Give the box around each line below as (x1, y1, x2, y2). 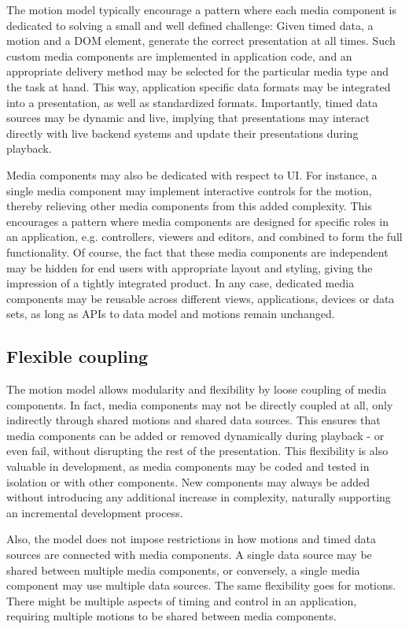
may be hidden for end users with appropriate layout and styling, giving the (6, 259, 373, 276)
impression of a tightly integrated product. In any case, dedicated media (6, 275, 355, 291)
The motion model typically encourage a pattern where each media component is (6, 2, 396, 17)
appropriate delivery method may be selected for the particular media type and (6, 63, 389, 80)
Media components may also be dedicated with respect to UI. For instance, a (6, 166, 378, 183)
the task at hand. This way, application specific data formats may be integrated (6, 78, 391, 94)
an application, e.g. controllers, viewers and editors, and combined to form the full (6, 228, 403, 245)
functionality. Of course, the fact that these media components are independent (6, 243, 389, 260)
